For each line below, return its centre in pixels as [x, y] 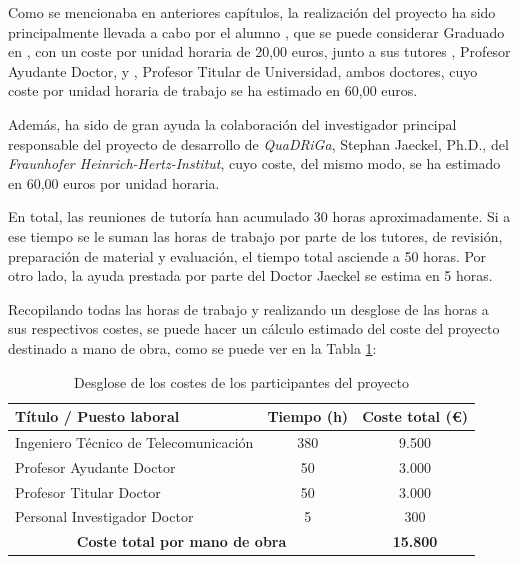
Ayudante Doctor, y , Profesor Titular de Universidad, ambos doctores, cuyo [243, 70]
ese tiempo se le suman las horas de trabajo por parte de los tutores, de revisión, [255, 235]
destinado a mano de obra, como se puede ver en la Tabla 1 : [192, 347]
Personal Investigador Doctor [104, 516]
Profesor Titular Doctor [88, 491]
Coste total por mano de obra [181, 541]
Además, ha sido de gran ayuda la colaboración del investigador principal [232, 123]
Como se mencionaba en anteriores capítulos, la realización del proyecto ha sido [252, 12]
